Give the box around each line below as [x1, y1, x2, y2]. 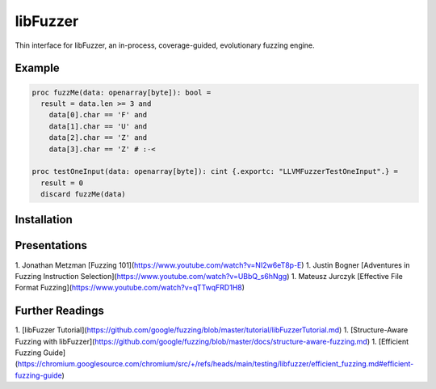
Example [15, 61, 60, 75]
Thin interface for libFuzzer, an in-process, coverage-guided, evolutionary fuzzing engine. [15, 40, 315, 50]
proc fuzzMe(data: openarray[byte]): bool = [31, 87, 212, 97]
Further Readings [15, 304, 104, 318]
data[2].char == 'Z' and [48, 133, 148, 142]
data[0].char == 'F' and [48, 110, 148, 120]
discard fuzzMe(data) [40, 190, 127, 199]
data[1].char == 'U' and [48, 121, 148, 131]
